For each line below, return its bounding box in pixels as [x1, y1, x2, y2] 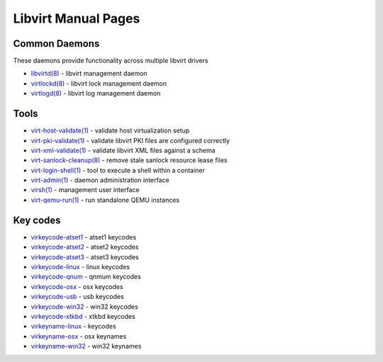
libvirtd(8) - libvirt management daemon [30, 69, 148, 78]
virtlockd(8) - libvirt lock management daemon [30, 79, 167, 88]
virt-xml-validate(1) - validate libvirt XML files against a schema [30, 146, 216, 154]
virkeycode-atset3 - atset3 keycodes [30, 252, 139, 261]
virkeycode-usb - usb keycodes [30, 293, 124, 301]
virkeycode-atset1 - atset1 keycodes [30, 232, 137, 241]
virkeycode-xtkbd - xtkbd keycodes [30, 312, 136, 320]
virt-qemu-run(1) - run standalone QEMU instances [30, 196, 180, 204]
